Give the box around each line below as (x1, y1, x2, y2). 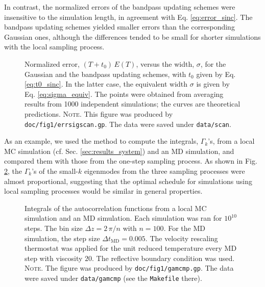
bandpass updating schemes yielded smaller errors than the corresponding (4, 21, 235, 32)
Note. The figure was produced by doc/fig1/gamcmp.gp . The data (25, 263, 234, 273)
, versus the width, (136, 58, 195, 69)
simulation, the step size (25, 232, 100, 243)
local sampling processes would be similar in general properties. (4, 186, 203, 196)
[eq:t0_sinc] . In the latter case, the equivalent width (25, 79, 188, 89)
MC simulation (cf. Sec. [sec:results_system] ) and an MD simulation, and (4, 145, 234, 156)
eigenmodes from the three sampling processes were (84, 165, 245, 176)
